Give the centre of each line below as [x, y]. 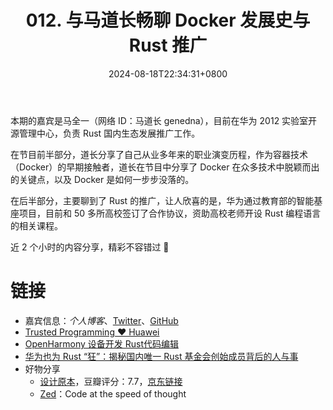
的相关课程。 [36, 225]
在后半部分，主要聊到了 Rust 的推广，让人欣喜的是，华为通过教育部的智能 [162, 200]
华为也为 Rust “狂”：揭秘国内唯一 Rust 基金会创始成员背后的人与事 [161, 356]
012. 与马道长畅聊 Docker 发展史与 [168, 20]
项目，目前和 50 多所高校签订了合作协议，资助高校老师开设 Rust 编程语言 [170, 213]
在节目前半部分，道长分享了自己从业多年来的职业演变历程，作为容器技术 [159, 154]
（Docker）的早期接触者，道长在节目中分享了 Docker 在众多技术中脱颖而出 [165, 167]
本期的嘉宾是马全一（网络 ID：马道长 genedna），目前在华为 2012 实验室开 [164, 120]
